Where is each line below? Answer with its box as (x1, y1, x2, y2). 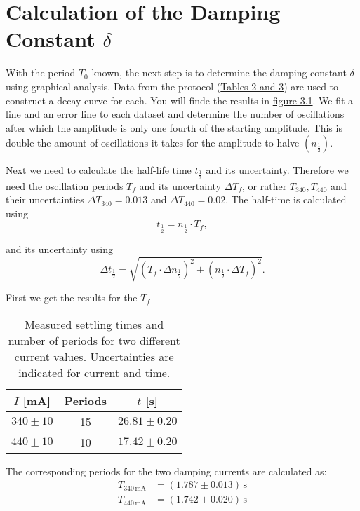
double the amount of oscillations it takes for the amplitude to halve (6, 135, 300, 150)
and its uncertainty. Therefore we (206, 163, 349, 177)
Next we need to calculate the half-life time (6, 163, 192, 177)
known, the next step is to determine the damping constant (91, 65, 347, 80)
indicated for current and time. (18, 364, 171, 381)
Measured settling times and (25, 315, 164, 332)
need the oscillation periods (6, 178, 124, 193)
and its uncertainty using (6, 241, 114, 256)
